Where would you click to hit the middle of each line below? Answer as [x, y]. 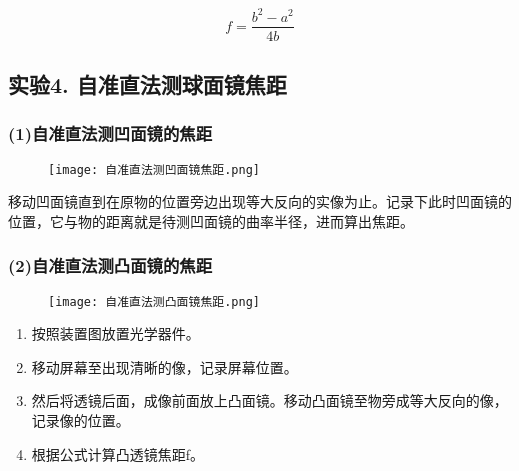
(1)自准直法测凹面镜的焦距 [110, 133]
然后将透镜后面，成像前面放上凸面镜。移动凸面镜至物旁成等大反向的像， [269, 400]
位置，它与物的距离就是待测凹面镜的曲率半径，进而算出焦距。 [211, 220]
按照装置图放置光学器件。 [115, 333]
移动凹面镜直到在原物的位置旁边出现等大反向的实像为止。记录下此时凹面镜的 [260, 201]
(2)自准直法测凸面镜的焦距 [110, 265]
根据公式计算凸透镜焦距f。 [118, 453]
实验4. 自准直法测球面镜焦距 [147, 83]
